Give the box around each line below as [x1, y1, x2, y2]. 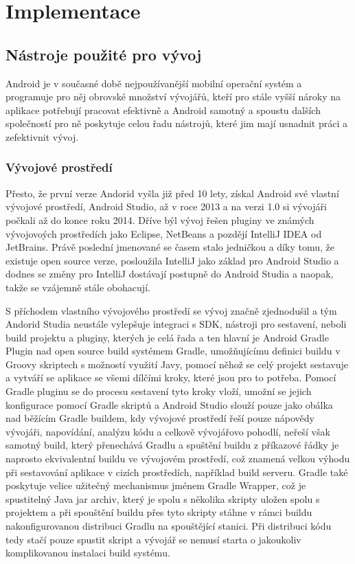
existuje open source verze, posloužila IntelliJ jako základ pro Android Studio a [5, 253, 339, 267]
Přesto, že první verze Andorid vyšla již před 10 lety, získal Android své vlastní [5, 185, 339, 200]
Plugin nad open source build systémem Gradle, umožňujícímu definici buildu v [5, 343, 341, 358]
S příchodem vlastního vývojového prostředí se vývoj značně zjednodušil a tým [5, 303, 337, 317]
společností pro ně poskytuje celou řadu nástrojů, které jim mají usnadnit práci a [5, 116, 348, 131]
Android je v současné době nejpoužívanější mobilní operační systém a [5, 76, 302, 90]
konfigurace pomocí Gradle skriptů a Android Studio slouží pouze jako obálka [5, 397, 333, 411]
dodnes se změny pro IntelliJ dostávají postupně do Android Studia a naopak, [5, 267, 334, 281]
